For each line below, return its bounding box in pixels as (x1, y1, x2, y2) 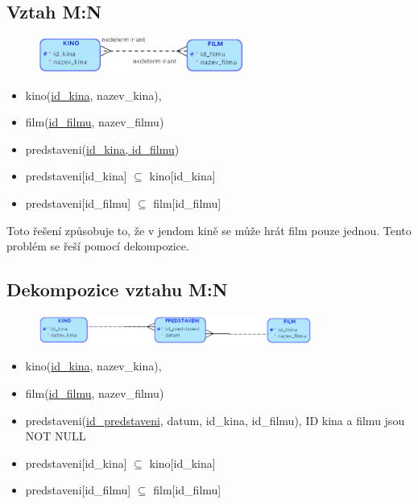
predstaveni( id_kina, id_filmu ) (25, 140, 180, 157)
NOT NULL (25, 428, 86, 444)
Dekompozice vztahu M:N (6, 277, 228, 302)
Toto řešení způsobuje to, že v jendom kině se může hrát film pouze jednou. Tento (6, 221, 412, 238)
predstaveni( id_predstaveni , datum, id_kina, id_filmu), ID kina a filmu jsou (25, 411, 405, 428)
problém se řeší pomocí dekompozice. (6, 238, 189, 254)
